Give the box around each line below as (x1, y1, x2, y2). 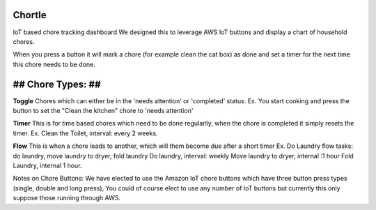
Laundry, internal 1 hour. (13, 161, 82, 170)
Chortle (13, 9, 47, 21)
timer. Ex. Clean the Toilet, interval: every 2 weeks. (13, 129, 158, 137)
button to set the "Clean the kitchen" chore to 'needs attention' (13, 106, 194, 114)
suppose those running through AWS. (13, 194, 121, 202)
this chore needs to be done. (13, 60, 95, 68)
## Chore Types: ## (13, 78, 101, 90)
